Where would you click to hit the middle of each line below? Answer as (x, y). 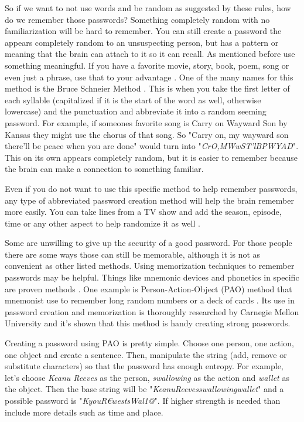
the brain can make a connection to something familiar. (104, 169)
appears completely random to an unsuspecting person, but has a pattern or (142, 42)
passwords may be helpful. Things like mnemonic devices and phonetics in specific (152, 277)
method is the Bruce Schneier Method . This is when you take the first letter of (147, 88)
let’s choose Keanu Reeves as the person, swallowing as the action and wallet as (147, 377)
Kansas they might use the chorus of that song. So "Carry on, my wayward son (147, 134)
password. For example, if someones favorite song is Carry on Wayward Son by (146, 122)
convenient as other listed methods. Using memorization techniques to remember (150, 266)
